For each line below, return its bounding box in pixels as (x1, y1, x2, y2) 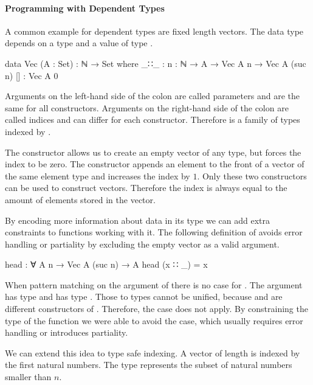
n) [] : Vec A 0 (5, 69, 58, 82)
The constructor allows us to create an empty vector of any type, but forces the (5, 145, 301, 158)
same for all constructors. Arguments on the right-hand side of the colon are (5, 101, 289, 114)
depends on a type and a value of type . (5, 36, 153, 49)
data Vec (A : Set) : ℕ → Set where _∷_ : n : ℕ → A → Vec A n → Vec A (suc (5, 57, 306, 69)
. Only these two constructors (197, 169, 307, 182)
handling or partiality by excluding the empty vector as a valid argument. (5, 237, 280, 250)
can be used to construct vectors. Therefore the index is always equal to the (5, 181, 287, 194)
